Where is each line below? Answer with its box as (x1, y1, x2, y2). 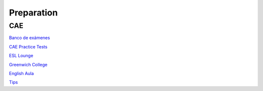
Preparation (9, 7, 58, 18)
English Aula (9, 70, 34, 76)
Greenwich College (9, 61, 48, 67)
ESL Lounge (9, 53, 34, 59)
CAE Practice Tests (9, 44, 48, 49)
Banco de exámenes (9, 35, 50, 41)
